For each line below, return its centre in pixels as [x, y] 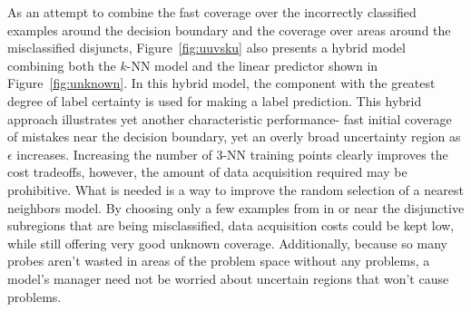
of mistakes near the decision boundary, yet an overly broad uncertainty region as [234, 136]
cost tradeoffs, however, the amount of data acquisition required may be [207, 172]
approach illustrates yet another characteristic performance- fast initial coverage [230, 118]
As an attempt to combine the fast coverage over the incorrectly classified [212, 12]
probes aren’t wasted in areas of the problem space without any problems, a [219, 261]
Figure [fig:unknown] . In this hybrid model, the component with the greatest [221, 83]
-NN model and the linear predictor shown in [252, 65]
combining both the [62, 65]
